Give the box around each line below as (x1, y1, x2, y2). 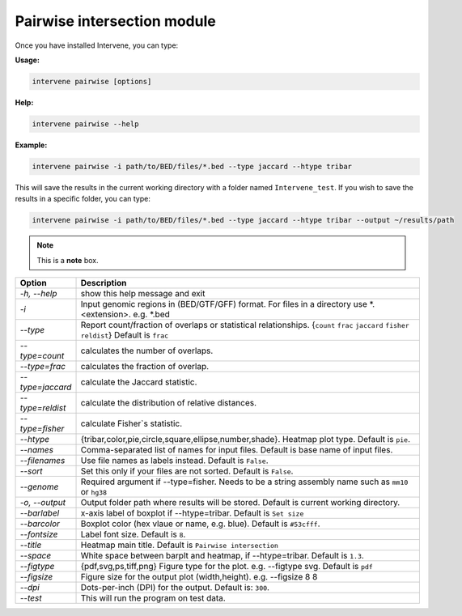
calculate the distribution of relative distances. (80, 397, 257, 408)
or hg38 (80, 486, 108, 497)
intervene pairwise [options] (32, 77, 152, 86)
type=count (19, 350, 65, 361)
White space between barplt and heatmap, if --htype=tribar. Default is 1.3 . (80, 550, 364, 561)
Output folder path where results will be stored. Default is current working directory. (80, 496, 401, 508)
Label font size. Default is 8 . (80, 529, 186, 540)
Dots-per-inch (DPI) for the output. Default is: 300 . (80, 581, 270, 593)
